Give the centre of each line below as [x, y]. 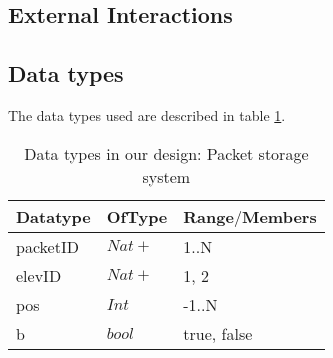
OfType [137, 216]
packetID [47, 246]
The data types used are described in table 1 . [147, 114]
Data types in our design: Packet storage [166, 153]
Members [279, 216]
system [166, 176]
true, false [218, 333]
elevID [39, 275]
